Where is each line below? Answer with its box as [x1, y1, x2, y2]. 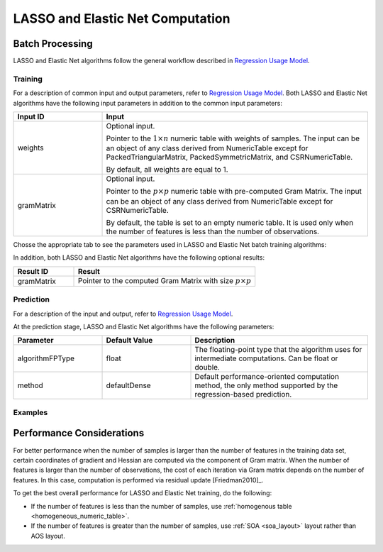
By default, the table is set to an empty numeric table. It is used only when [106, 217, 354, 227]
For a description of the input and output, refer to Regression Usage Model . [13, 309, 233, 318]
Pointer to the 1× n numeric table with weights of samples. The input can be [106, 133, 360, 143]
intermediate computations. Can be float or [194, 353, 338, 363]
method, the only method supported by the [194, 380, 338, 390]
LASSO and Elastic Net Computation [13, 11, 231, 26]
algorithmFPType [17, 353, 74, 363]
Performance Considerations [13, 427, 145, 439]
